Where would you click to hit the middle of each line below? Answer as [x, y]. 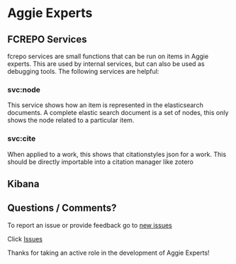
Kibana [23, 183]
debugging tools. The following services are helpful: [83, 71]
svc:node [24, 89]
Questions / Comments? [62, 208]
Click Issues [25, 238]
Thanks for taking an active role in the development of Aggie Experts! [109, 253]
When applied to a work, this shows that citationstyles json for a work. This [117, 154]
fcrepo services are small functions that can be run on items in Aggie [108, 56]
